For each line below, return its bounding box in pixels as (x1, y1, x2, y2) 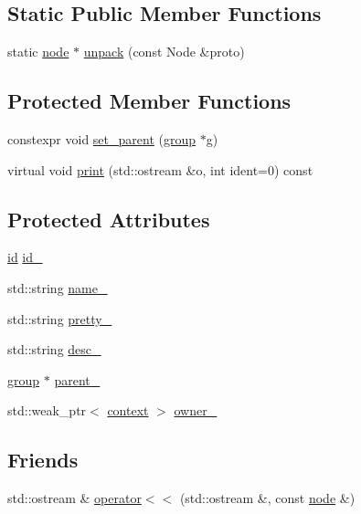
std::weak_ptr (7, 401, 87, 420)
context (107, 401, 149, 420)
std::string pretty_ (7, 309, 112, 328)
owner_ (174, 401, 218, 420)
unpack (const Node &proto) (83, 42, 245, 61)
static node (7, 42, 69, 61)
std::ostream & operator (7, 488, 142, 508)
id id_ (7, 247, 43, 267)
